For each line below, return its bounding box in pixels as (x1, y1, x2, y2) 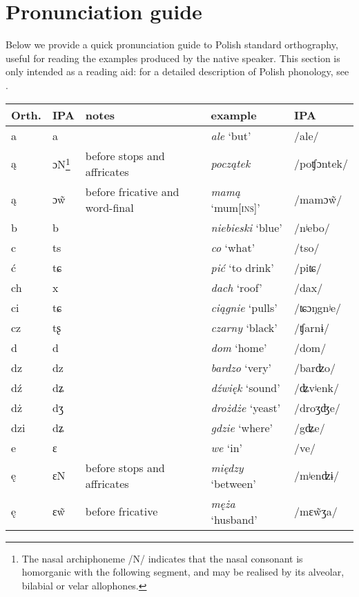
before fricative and (85, 183, 179, 199)
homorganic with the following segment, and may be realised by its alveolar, (21, 565, 345, 579)
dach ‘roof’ (211, 279, 262, 295)
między (211, 459, 244, 476)
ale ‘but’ (211, 127, 251, 144)
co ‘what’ (211, 239, 255, 255)
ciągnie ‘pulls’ (211, 299, 278, 315)
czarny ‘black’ (211, 319, 278, 335)
